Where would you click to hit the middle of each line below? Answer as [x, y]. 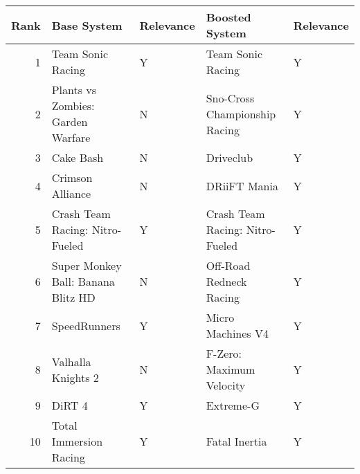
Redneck [226, 281]
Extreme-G [233, 405]
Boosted [228, 17]
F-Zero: [224, 353]
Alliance [71, 193]
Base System [87, 25]
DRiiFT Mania [242, 185]
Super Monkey [87, 265]
